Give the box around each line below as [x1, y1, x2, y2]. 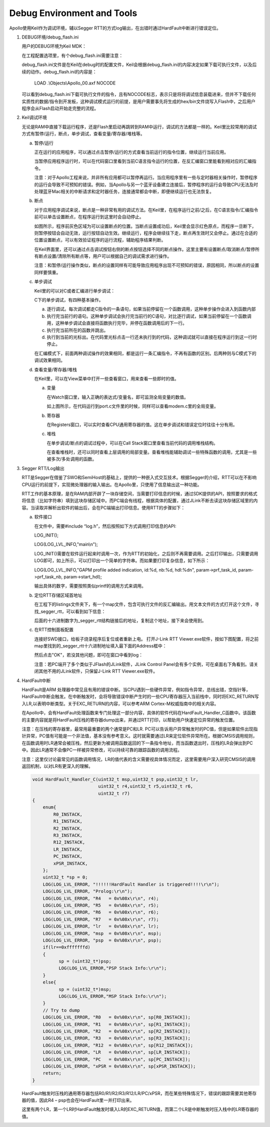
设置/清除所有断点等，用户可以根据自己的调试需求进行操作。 [47, 253, 172, 259]
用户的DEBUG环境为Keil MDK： [21, 43, 87, 49]
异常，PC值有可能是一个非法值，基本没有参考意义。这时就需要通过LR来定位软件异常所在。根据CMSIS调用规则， [25, 733, 257, 739]
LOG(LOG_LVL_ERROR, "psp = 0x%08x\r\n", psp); [42, 937, 162, 943]
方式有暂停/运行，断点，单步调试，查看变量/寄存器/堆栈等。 [21, 130, 145, 137]
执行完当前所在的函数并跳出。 [46, 327, 108, 333]
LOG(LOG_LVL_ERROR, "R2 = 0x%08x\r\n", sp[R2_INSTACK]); [42, 1028, 191, 1034]
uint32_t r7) [98, 790, 130, 796]
